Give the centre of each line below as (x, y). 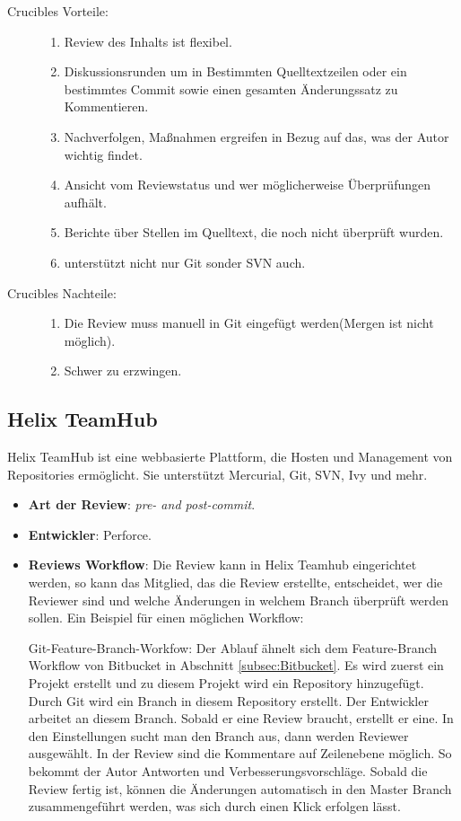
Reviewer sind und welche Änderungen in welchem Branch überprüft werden (238, 600)
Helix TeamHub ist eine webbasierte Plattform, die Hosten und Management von (230, 457)
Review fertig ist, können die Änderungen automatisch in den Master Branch (240, 788)
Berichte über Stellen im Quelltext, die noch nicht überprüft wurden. (254, 232)
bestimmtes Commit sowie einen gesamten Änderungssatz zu (231, 88)
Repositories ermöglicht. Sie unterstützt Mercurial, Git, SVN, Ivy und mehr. (217, 474)
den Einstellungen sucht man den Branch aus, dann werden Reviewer (218, 735)
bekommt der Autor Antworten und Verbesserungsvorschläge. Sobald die (228, 771)
